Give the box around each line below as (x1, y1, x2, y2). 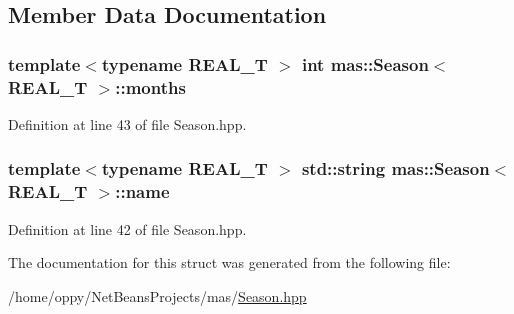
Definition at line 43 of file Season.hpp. (8, 113, 247, 134)
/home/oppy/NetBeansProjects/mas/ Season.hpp (8, 285, 307, 306)
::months (115, 74, 186, 99)
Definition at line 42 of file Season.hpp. (8, 218, 247, 239)
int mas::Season (301, 51, 429, 76)
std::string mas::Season (301, 156, 490, 181)
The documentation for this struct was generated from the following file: (8, 252, 451, 273)
